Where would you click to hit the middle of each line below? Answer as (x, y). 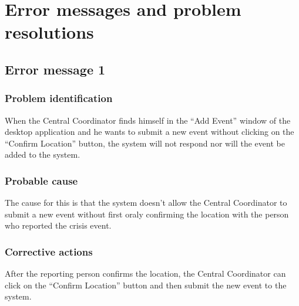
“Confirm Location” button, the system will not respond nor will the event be (145, 143)
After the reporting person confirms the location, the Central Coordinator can (145, 273)
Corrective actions (49, 251)
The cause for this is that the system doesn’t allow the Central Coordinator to (146, 203)
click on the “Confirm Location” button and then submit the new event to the (146, 285)
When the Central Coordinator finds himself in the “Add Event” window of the (148, 120)
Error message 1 (55, 69)
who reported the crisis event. (58, 225)
